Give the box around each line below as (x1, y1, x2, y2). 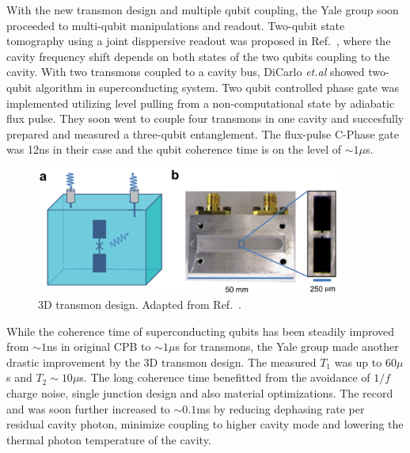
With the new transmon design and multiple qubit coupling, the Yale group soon (6, 2, 399, 17)
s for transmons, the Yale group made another (175, 338, 399, 355)
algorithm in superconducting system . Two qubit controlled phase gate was (35, 78, 399, 95)
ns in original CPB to (46, 338, 151, 355)
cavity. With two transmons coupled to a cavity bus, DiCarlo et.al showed (6, 63, 365, 80)
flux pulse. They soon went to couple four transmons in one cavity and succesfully (6, 110, 404, 127)
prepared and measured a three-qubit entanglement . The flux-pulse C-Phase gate (6, 125, 400, 142)
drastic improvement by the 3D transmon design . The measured (6, 353, 317, 370)
